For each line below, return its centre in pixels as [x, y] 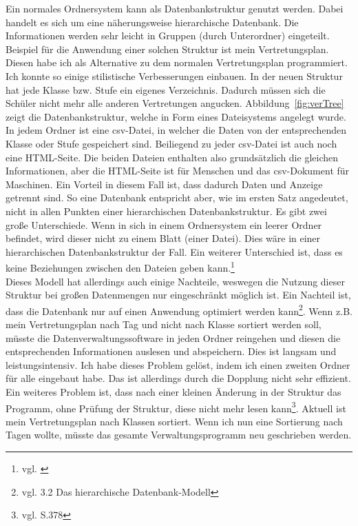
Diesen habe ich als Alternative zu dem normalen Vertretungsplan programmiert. [177, 62]
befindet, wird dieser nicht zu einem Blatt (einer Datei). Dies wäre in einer [163, 238]
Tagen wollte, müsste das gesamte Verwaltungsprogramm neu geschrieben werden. [179, 435]
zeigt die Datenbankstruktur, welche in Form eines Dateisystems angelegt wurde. [176, 116]
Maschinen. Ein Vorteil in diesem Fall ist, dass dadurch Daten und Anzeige [164, 184]
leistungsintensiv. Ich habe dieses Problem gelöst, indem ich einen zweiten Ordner [178, 364]
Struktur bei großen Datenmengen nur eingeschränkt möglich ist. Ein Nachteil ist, [178, 295]
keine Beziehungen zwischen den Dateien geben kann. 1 [120, 266]
